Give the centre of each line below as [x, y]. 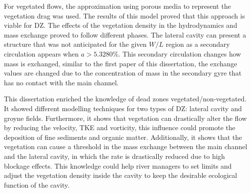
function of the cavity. [37, 184]
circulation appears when [42, 53]
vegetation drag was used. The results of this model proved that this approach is [125, 15]
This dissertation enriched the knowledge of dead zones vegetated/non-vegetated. [125, 99]
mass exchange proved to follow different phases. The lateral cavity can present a [125, 34]
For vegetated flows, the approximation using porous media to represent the [117, 6]
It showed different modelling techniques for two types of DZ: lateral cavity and [123, 108]
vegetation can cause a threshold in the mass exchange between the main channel [126, 146]
